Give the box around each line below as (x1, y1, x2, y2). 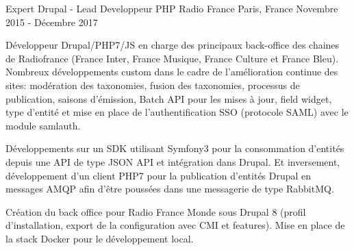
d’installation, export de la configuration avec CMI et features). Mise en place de (5, 218, 345, 232)
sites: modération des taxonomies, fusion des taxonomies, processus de (5, 77, 300, 92)
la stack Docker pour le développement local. (5, 231, 194, 245)
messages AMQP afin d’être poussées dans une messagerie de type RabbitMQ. (5, 182, 334, 196)
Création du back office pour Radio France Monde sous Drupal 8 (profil (5, 204, 306, 218)
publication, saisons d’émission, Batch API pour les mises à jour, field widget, (5, 91, 332, 105)
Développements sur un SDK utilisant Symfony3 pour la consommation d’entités (5, 141, 344, 155)
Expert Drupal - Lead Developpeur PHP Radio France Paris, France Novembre (5, 1, 338, 15)
